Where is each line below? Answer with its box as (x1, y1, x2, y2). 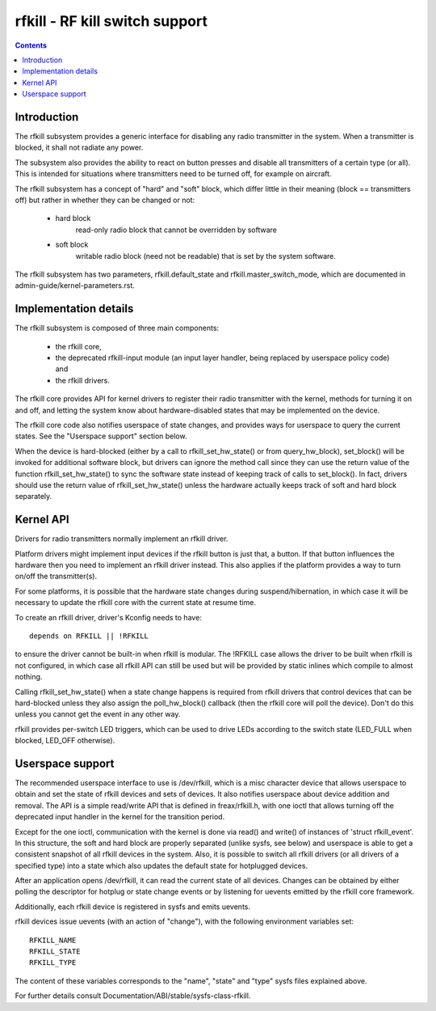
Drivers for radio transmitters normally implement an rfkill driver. (15, 534, 228, 544)
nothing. (15, 672, 43, 682)
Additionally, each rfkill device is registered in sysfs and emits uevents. (15, 902, 250, 912)
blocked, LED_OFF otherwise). (15, 736, 115, 746)
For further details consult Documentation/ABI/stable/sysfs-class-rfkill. (15, 991, 251, 1000)
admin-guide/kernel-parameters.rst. (15, 281, 135, 290)
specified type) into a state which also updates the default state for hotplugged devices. (15, 861, 308, 870)
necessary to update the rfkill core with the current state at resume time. (15, 598, 256, 607)
